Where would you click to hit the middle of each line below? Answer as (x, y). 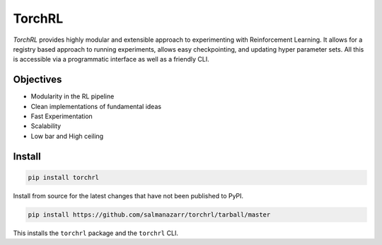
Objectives (37, 80)
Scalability (46, 126)
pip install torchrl (63, 177)
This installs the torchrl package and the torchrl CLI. (95, 233)
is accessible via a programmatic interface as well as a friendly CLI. (111, 59)
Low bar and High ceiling (67, 136)
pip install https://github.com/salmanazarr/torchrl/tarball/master (149, 215)
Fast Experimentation (62, 116)
